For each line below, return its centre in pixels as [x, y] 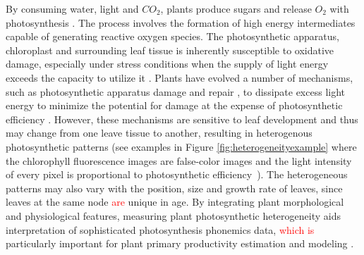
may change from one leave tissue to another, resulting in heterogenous [159, 133]
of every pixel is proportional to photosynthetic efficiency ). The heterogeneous [177, 174]
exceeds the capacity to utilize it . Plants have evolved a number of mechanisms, [180, 77]
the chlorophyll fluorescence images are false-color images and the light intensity [179, 160]
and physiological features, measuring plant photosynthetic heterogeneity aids [173, 215]
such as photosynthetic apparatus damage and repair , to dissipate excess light [176, 91]
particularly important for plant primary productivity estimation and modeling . [180, 243]
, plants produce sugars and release [236, 8]
